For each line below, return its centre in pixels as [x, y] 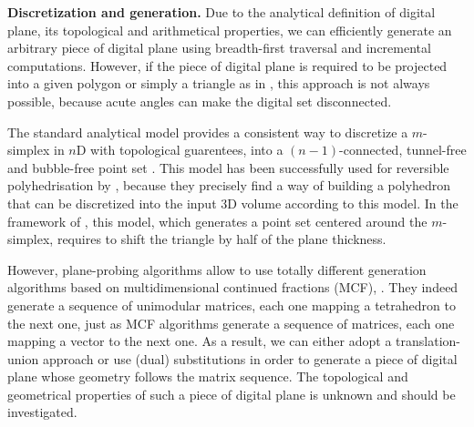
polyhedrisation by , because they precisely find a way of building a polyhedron [229, 185]
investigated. [42, 412]
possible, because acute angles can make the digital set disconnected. [200, 101]
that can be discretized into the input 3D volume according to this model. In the [233, 203]
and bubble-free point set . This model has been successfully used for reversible [228, 167]
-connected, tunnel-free [403, 150]
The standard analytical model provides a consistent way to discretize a [208, 132]
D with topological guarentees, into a [180, 150]
